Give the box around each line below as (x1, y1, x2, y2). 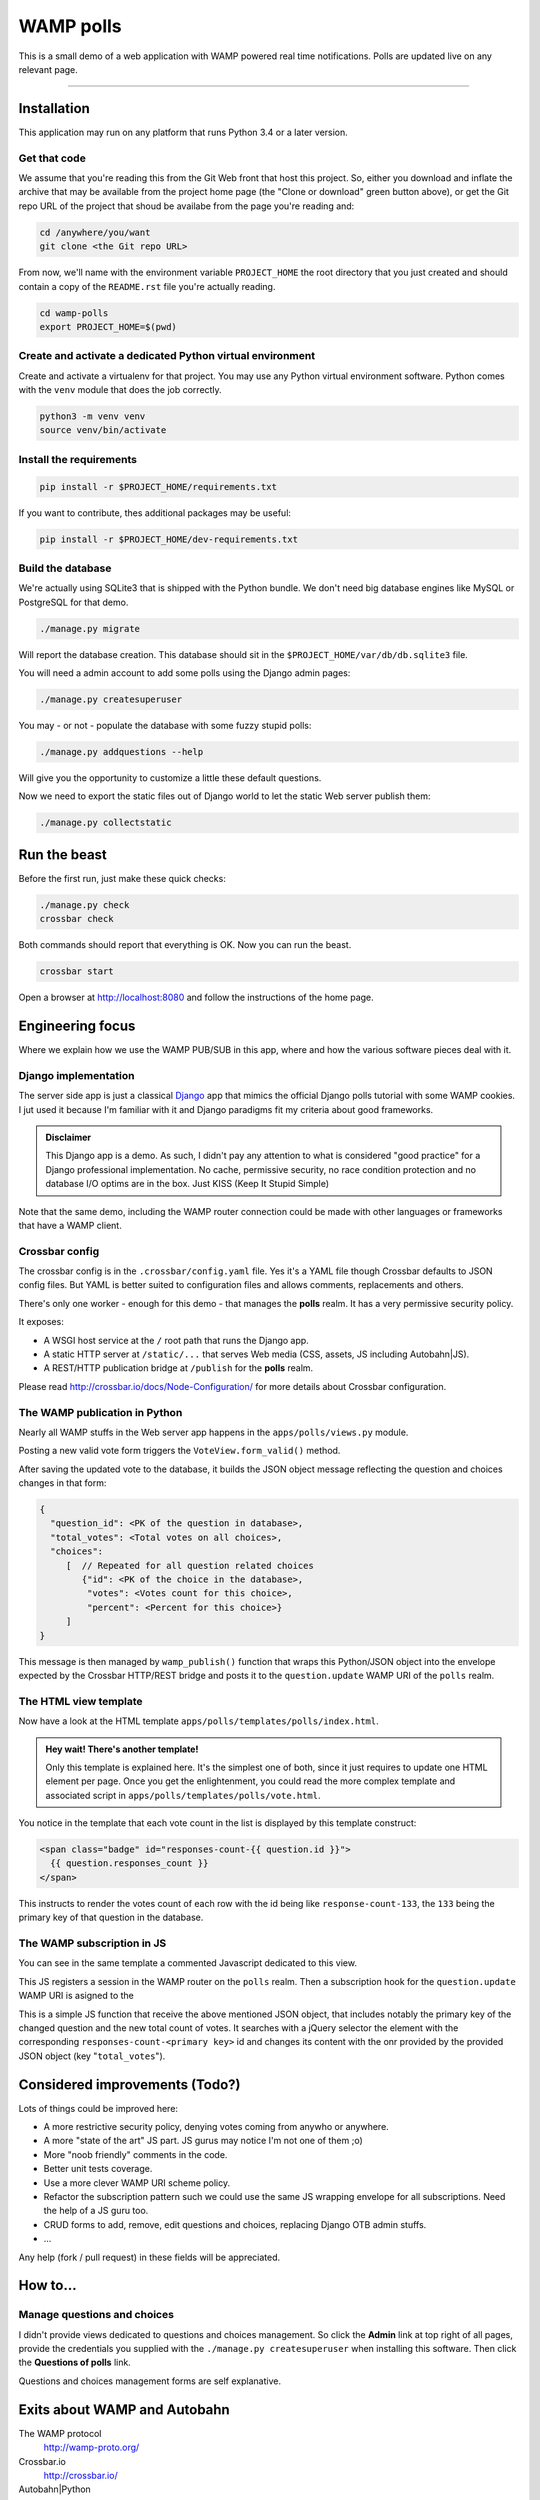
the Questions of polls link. (18, 2356, 132, 2369)
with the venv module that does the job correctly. (18, 384, 222, 396)
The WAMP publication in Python (18, 1405, 183, 1419)
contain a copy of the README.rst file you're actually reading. (18, 280, 276, 292)
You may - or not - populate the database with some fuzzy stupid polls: (18, 719, 312, 731)
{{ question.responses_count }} (50, 1858, 209, 1869)
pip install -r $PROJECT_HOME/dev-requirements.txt (39, 533, 299, 545)
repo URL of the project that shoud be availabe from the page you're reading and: (18, 200, 355, 212)
